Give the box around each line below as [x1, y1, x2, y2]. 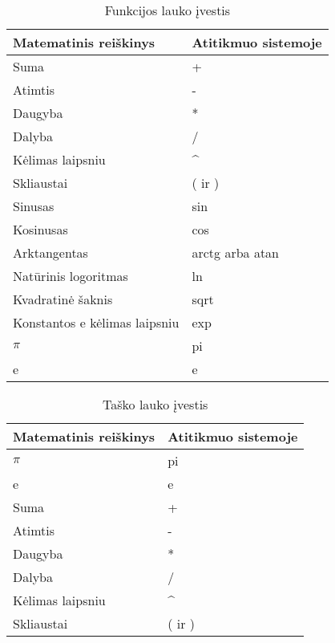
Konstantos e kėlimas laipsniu [13, 313, 180, 332]
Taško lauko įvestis [103, 395, 208, 413]
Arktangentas [13, 243, 88, 262]
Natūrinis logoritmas [13, 267, 128, 285]
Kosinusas [13, 220, 68, 238]
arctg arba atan [192, 243, 280, 262]
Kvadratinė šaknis [13, 290, 113, 308]
